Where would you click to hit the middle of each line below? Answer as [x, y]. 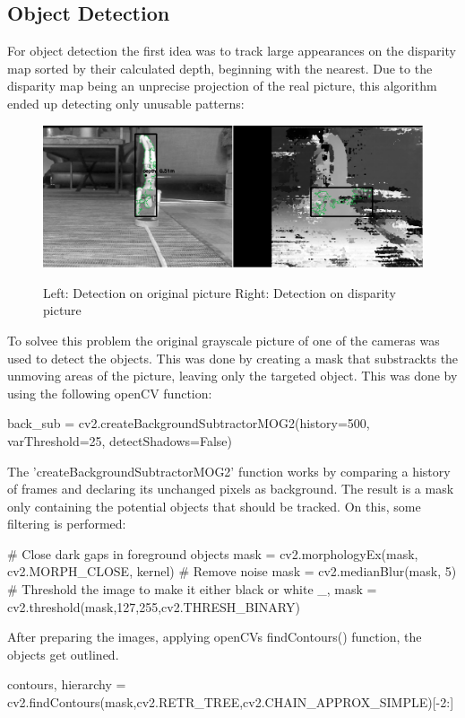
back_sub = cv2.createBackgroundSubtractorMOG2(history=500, [189, 423]
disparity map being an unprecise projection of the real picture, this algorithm [222, 86]
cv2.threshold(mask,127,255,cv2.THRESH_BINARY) [154, 606]
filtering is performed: [67, 524]
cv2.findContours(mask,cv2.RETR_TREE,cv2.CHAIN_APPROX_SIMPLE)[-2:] [231, 702]
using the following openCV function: [110, 393]
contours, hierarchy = [67, 684]
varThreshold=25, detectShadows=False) [120, 440]
